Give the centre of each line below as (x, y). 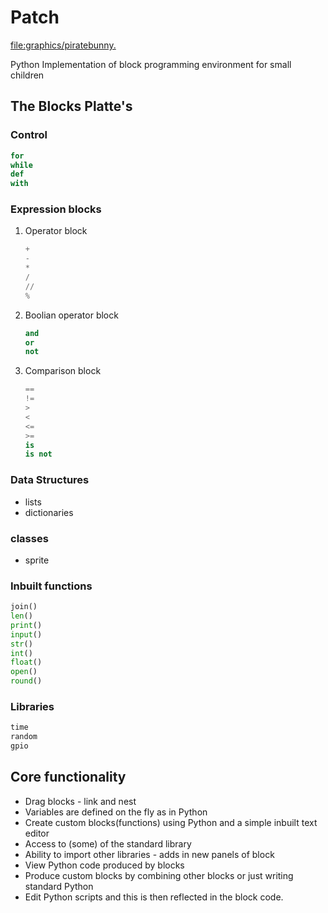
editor (37, 833)
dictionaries (49, 512)
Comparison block (63, 371)
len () (21, 616)
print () (26, 625)
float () (26, 662)
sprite (37, 560)
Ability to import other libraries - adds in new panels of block (149, 854)
